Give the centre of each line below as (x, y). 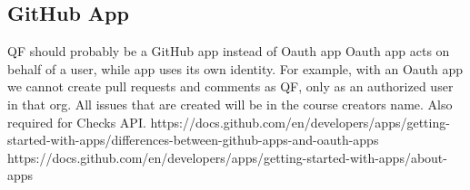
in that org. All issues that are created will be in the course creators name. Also (230, 104)
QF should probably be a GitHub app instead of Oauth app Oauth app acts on (229, 51)
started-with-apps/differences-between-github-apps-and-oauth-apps (193, 140)
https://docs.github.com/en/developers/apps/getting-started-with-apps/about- (227, 157)
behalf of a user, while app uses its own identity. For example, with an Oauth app (235, 68)
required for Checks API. (77, 122)
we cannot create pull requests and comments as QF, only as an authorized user (230, 86)
